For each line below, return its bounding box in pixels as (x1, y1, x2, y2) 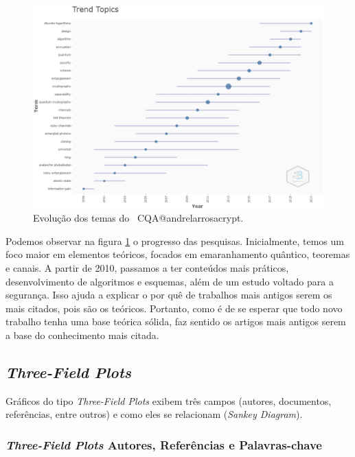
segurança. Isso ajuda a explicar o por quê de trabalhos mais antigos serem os (5, 288, 332, 302)
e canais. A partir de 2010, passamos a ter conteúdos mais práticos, (5, 261, 289, 275)
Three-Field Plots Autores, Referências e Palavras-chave (5, 436, 322, 453)
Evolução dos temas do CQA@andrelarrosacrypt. (33, 211, 244, 225)
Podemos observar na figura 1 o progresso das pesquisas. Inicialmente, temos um (5, 233, 344, 248)
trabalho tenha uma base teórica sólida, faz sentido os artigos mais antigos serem (5, 314, 346, 329)
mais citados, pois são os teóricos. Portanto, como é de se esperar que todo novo (5, 301, 343, 315)
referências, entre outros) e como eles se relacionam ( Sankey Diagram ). (5, 407, 303, 421)
